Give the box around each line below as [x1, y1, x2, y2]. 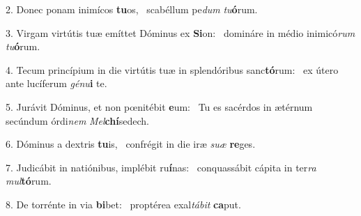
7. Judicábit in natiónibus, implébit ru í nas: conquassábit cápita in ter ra [6, 160, 316, 174]
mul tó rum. [6, 173, 52, 188]
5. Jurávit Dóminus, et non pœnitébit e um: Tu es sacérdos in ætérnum [6, 99, 313, 114]
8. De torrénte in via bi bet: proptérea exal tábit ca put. [6, 196, 241, 211]
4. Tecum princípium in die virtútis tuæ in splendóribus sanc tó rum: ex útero [6, 62, 339, 77]
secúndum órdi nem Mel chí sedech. [6, 113, 149, 128]
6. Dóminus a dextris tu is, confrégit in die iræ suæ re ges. [6, 137, 256, 151]
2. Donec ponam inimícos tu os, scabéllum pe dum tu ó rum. [6, 2, 258, 16]
